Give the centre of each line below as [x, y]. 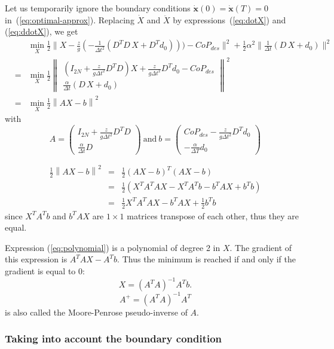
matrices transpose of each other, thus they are [213, 215]
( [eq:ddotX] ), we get [42, 31]
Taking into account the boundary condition [114, 339]
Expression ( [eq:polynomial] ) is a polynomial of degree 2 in [113, 247]
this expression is [36, 259]
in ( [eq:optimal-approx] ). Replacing [70, 19]
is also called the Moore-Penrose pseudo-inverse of [96, 312]
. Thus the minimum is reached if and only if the [206, 259]
